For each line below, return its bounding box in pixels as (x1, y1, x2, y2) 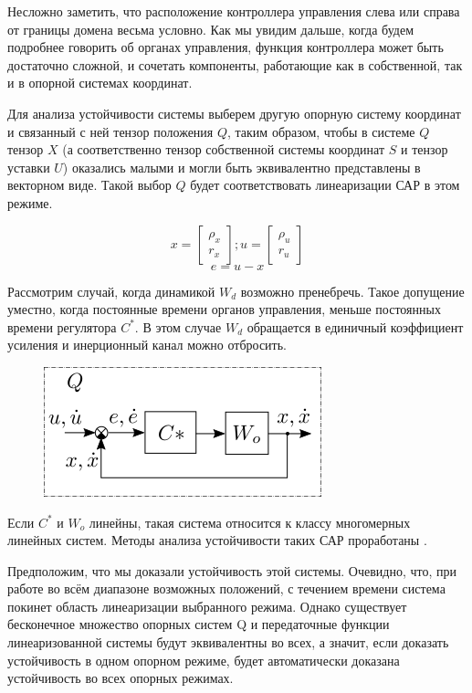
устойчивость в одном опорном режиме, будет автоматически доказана (7, 650, 400, 669)
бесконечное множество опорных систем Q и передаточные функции (7, 614, 390, 634)
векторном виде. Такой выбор (7, 175, 172, 194)
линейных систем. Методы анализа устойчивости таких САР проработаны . (7, 530, 427, 550)
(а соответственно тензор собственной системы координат (62, 140, 385, 159)
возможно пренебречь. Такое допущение (240, 281, 465, 300)
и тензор (400, 140, 448, 159)
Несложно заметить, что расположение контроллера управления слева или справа (7, 2, 460, 20)
